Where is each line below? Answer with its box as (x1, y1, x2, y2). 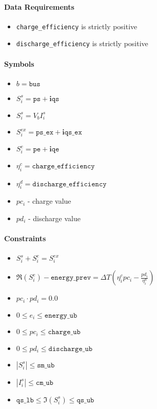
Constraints (4, 233, 46, 244)
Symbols (4, 58, 34, 69)
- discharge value (28, 213, 81, 224)
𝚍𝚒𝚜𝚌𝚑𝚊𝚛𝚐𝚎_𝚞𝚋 (48, 345, 93, 353)
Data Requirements (4, 1, 74, 12)
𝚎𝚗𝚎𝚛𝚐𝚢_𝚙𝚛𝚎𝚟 (50, 274, 91, 282)
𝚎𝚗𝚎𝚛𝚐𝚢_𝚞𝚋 (44, 311, 77, 319)
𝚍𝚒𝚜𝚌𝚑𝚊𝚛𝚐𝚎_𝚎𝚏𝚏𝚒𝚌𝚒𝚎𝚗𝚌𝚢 (32, 180, 107, 188)
